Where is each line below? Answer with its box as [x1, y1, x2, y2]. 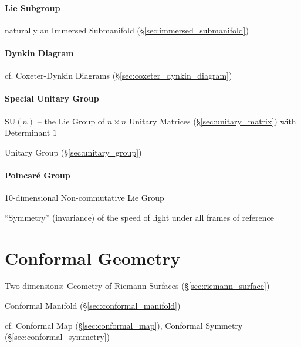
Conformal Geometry [5, 245, 181, 269]
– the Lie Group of [37, 114, 105, 127]
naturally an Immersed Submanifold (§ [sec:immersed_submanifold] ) [5, 23, 249, 36]
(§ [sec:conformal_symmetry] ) [5, 331, 110, 343]
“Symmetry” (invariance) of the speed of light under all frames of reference [5, 211, 274, 223]
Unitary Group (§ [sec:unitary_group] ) [5, 146, 142, 158]
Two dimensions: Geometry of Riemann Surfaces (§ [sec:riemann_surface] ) [5, 279, 270, 292]
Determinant [5, 126, 50, 139]
